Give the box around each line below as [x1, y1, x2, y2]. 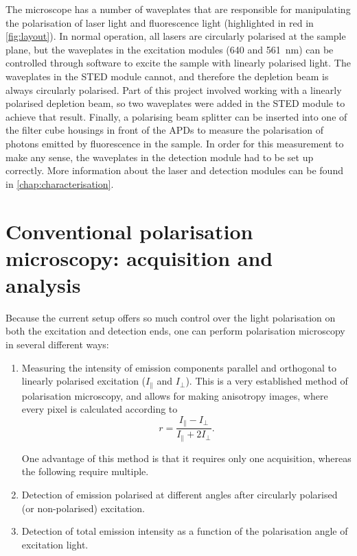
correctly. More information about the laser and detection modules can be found [5, 163, 343, 178]
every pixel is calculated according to [21, 402, 178, 416]
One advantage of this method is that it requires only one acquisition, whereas [21, 450, 352, 465]
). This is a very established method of [185, 374, 348, 388]
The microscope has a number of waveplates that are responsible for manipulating [5, 2, 351, 16]
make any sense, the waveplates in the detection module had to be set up [5, 149, 314, 164]
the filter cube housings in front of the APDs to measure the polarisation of [5, 123, 323, 137]
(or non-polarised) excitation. [21, 500, 145, 515]
